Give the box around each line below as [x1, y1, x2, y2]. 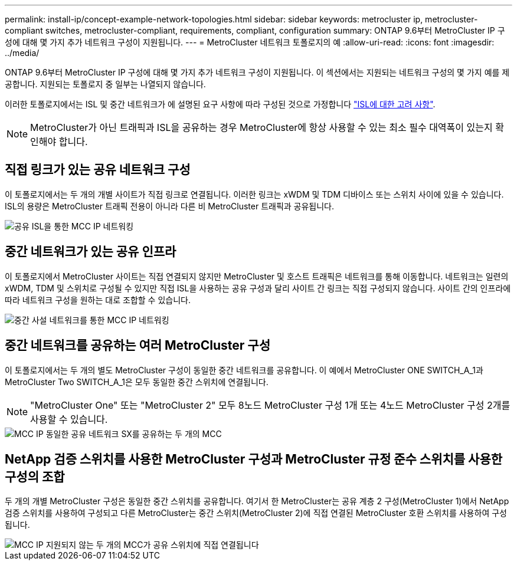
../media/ [5, 48, 40, 58]
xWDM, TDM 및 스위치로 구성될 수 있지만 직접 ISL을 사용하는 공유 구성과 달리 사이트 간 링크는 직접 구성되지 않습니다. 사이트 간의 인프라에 [5, 282, 511, 293]
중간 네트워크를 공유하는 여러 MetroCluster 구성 [5, 338, 270, 353]
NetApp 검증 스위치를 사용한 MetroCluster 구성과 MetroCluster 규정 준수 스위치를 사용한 [5, 451, 503, 467]
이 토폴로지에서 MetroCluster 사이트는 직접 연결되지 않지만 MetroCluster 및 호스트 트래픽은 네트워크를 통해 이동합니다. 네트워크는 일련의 [5, 271, 509, 281]
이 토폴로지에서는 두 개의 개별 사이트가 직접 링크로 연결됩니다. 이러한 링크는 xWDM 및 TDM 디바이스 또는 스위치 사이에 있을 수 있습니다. [5, 189, 504, 199]
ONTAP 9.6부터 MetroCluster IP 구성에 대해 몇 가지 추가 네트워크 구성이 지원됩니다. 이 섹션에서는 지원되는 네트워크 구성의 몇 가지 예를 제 [5, 67, 510, 77]
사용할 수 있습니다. [30, 413, 108, 425]
